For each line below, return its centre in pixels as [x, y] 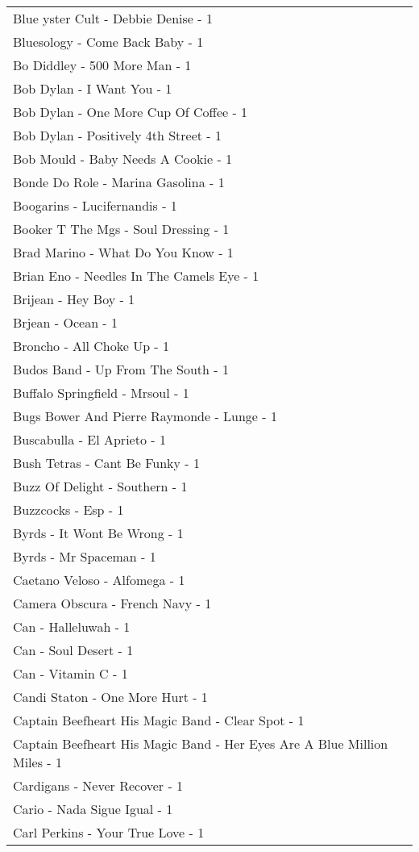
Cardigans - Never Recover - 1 [98, 785]
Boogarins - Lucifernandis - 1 [95, 205]
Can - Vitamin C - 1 [71, 673]
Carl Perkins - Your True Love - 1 [109, 832]
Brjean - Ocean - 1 [66, 322]
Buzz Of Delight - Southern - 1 [100, 486]
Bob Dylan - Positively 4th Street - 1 [118, 135]
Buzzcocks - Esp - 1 [68, 510]
